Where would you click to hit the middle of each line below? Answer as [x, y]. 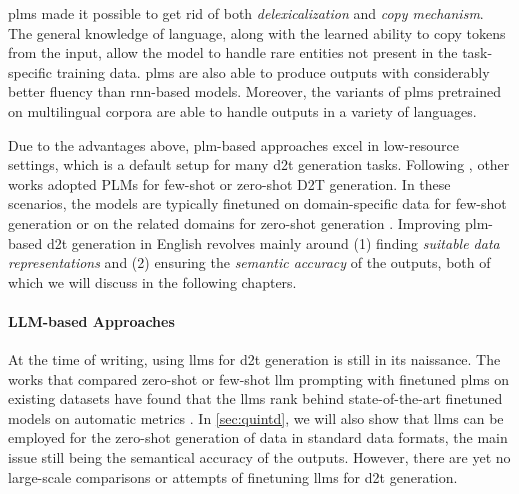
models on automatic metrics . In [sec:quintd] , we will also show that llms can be [256, 417]
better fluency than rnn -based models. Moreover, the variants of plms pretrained [254, 91]
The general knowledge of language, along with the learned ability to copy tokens [257, 32]
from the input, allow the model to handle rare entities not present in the [233, 52]
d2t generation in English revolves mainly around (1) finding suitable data [273, 242]
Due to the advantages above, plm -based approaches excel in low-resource [233, 144]
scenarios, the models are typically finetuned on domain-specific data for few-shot [257, 203]
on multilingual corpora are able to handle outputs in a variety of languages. [242, 110]
